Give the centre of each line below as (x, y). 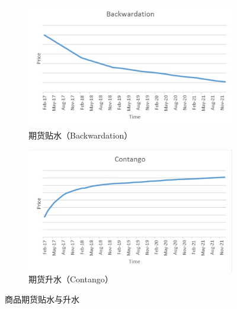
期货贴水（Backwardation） (81, 135)
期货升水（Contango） (71, 279)
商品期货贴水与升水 (42, 299)
